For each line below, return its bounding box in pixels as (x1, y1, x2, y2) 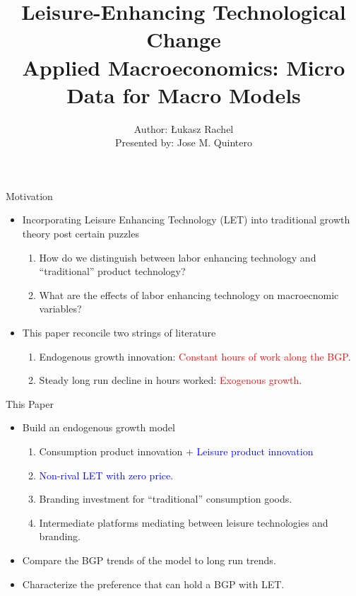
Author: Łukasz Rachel (133, 121, 234, 136)
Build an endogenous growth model (22, 420, 175, 435)
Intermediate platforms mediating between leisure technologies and (39, 515, 328, 530)
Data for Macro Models (66, 80, 301, 109)
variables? (39, 301, 82, 316)
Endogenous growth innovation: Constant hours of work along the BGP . (39, 349, 351, 363)
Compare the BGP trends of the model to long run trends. (22, 552, 276, 567)
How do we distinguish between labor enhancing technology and (39, 250, 316, 264)
